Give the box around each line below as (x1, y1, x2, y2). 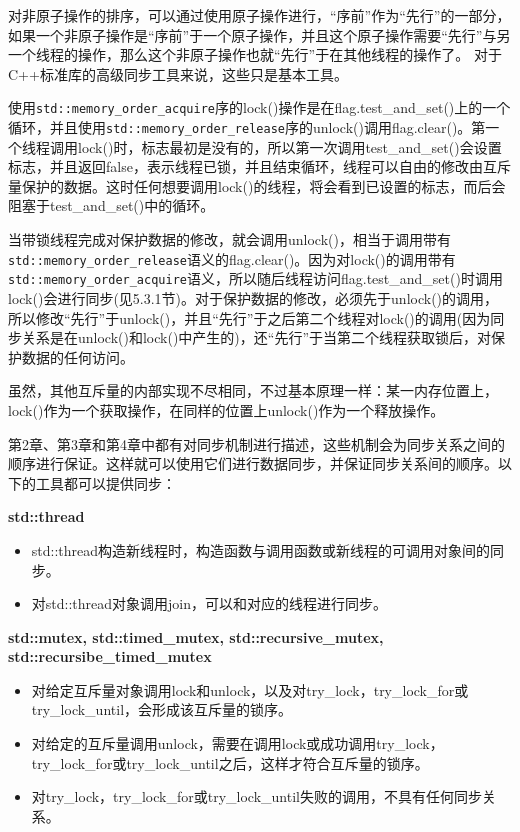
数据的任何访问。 (21, 346, 134, 367)
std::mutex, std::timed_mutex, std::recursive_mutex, (8, 626, 384, 647)
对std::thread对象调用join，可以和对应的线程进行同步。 (31, 593, 388, 614)
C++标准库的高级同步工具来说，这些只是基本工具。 (8, 63, 348, 84)
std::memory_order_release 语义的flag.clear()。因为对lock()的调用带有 (8, 248, 456, 269)
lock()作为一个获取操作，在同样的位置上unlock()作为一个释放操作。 (8, 399, 445, 420)
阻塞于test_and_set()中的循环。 (8, 195, 215, 216)
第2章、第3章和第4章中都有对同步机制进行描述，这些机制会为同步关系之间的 (8, 433, 505, 454)
